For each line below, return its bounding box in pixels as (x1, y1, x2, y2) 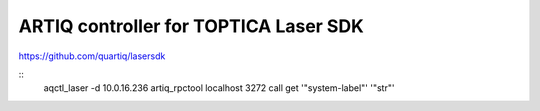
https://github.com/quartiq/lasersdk (18, 50, 166, 62)
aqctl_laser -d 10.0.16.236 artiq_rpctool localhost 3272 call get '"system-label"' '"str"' (43, 82, 395, 94)
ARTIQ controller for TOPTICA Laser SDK (18, 15, 364, 37)
